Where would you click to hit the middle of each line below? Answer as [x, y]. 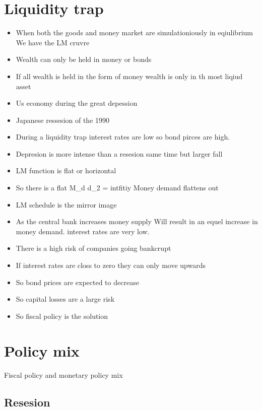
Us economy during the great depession [77, 103]
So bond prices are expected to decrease [77, 282]
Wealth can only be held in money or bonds [84, 59]
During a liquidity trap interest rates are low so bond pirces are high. [123, 137]
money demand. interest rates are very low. [83, 231]
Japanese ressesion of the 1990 [63, 120]
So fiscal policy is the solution [62, 316]
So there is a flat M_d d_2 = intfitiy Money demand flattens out [117, 188]
